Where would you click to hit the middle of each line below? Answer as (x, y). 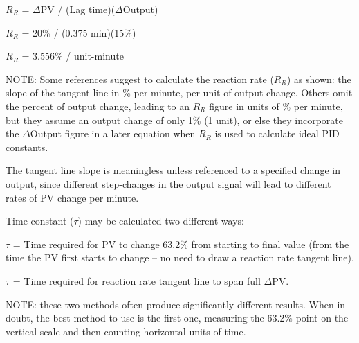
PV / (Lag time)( (78, 9)
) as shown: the (319, 79)
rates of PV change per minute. (72, 197)
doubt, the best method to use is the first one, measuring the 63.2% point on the (177, 318)
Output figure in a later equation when (113, 133)
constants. (27, 147)
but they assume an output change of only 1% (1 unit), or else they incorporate (175, 120)
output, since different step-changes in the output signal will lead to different (168, 183)
